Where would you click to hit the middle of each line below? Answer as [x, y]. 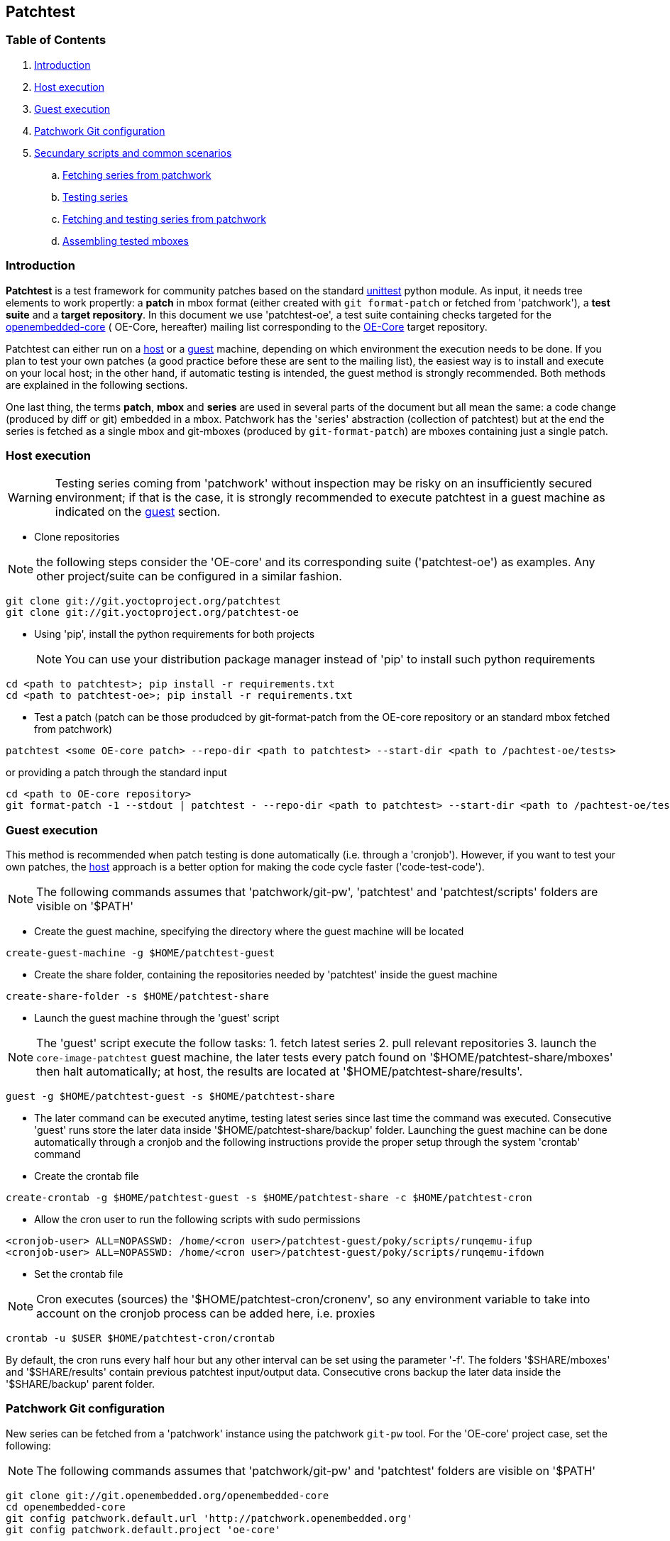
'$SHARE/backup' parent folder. [81, 1384]
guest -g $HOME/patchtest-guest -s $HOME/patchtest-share [170, 1097]
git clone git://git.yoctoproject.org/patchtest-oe [153, 613]
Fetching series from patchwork [137, 175]
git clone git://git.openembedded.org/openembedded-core [167, 1495]
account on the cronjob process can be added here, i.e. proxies [206, 1314]
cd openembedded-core [66, 1507]
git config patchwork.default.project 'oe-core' [143, 1529]
